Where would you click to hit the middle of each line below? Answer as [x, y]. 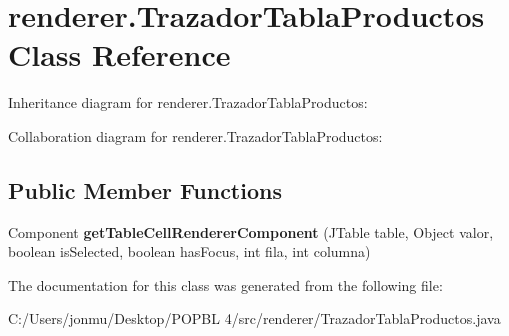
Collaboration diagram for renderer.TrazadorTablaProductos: [195, 135]
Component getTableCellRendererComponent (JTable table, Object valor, [251, 231]
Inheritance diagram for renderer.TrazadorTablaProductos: [188, 102]
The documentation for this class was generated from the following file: [225, 284]
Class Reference [119, 54]
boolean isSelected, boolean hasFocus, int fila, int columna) [189, 251]
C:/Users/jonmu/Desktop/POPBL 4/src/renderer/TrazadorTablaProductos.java [254, 318]
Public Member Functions [145, 189]
